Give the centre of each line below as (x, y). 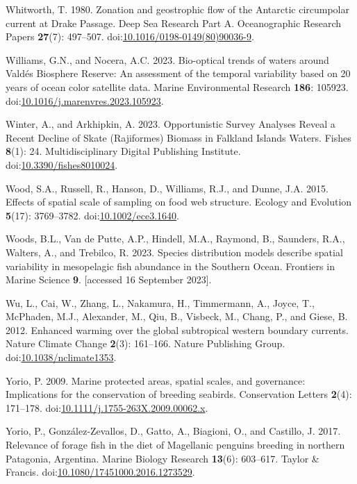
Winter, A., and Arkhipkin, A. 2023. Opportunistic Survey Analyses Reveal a (171, 124)
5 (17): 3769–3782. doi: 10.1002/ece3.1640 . (92, 215)
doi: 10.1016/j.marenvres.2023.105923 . (85, 100)
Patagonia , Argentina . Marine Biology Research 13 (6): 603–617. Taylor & (163, 458)
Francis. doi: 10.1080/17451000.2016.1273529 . (100, 472)
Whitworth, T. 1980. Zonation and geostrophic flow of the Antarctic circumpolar (177, 9)
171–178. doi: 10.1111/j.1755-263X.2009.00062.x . (107, 407)
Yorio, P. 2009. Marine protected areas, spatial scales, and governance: (156, 380)
